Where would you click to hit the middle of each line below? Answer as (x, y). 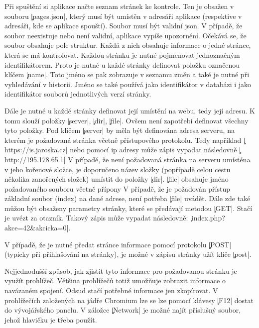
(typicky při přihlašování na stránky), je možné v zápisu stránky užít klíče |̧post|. (128, 254)
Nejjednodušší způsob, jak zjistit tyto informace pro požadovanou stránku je (121, 271)
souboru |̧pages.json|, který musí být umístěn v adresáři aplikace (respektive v (123, 16)
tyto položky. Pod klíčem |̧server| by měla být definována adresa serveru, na (120, 130)
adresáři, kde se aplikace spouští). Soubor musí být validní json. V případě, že (124, 26)
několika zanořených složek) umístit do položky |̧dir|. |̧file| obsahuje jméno (117, 179)
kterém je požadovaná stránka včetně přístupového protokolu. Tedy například (123, 140)
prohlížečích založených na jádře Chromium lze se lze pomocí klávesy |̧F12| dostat (129, 300)
